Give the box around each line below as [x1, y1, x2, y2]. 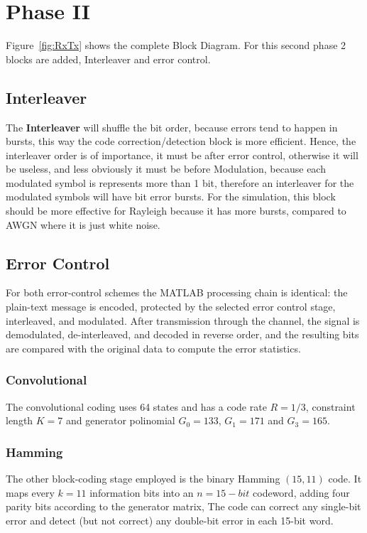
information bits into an [89, 485, 194, 500]
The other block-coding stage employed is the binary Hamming [6, 471, 280, 486]
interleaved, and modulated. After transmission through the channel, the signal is [6, 313, 360, 328]
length [6, 413, 33, 428]
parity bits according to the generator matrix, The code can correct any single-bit [6, 499, 361, 514]
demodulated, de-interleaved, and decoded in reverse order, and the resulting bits [6, 327, 359, 342]
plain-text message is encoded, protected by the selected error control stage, [6, 299, 336, 314]
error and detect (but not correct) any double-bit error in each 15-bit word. [6, 512, 334, 527]
